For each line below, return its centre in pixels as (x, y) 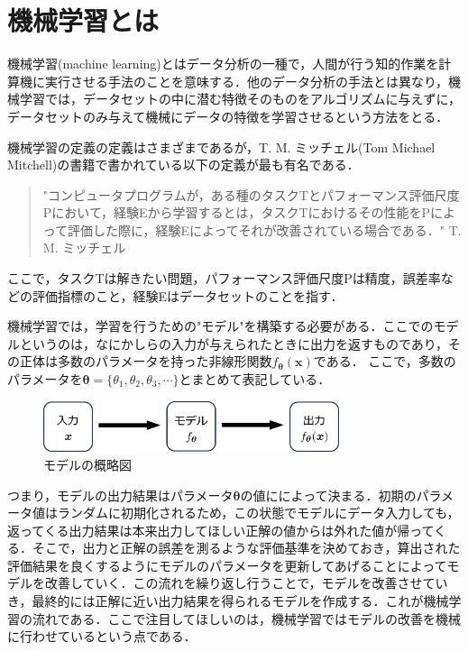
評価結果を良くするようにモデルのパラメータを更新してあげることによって (227, 565)
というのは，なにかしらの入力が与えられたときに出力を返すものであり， (234, 343)
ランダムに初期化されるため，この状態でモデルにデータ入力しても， (258, 513)
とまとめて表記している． (255, 379)
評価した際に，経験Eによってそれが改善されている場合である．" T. (265, 229)
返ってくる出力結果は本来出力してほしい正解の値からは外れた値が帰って (221, 530)
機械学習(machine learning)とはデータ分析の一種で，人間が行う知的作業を (223, 64)
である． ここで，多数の (385, 361)
